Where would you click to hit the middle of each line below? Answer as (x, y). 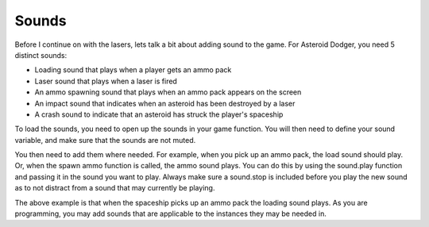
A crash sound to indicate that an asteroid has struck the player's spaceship (159, 114)
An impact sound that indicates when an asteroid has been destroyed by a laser (165, 103)
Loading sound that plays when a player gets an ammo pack (133, 70)
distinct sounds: (41, 55)
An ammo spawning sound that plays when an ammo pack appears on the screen (168, 92)
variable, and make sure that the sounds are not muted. (105, 140)
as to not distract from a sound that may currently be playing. (115, 188)
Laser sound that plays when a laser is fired (106, 81)
